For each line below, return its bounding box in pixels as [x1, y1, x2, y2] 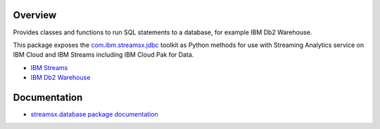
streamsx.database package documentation [30, 109, 158, 118]
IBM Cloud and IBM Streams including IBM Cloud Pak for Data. [13, 50, 194, 59]
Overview [13, 9, 57, 21]
